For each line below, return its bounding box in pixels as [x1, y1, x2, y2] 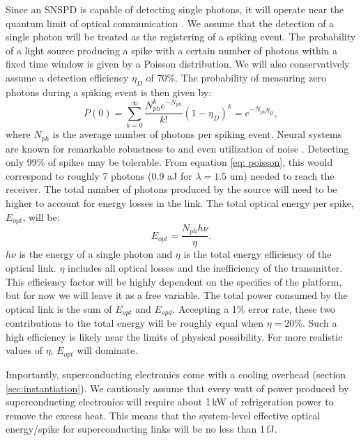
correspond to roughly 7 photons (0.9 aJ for [6, 168, 192, 183]
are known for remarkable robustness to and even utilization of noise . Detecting [6, 141, 349, 155]
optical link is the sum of [6, 301, 112, 316]
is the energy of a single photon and [19, 247, 173, 261]
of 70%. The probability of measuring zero [146, 70, 326, 84]
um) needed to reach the [229, 168, 335, 183]
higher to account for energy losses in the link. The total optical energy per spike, [6, 195, 354, 210]
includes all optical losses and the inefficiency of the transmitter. [68, 261, 343, 275]
